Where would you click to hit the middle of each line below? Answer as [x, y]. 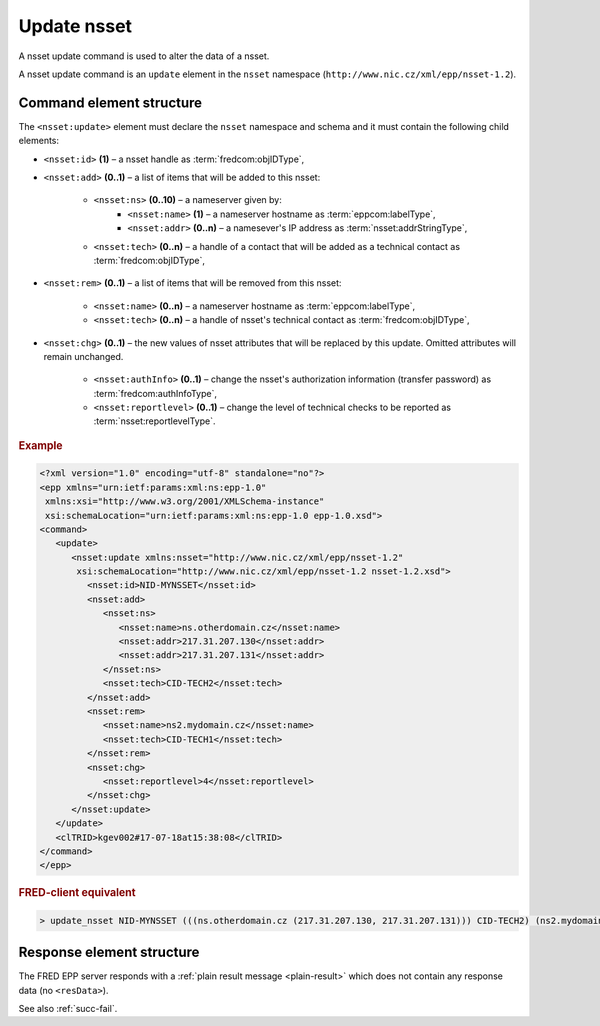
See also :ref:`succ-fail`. [68, 1009]
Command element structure [110, 102]
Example [41, 445]
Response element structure [109, 952]
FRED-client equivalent [77, 893]
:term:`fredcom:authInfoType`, [155, 393]
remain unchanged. [83, 356]
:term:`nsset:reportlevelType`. [154, 421]
